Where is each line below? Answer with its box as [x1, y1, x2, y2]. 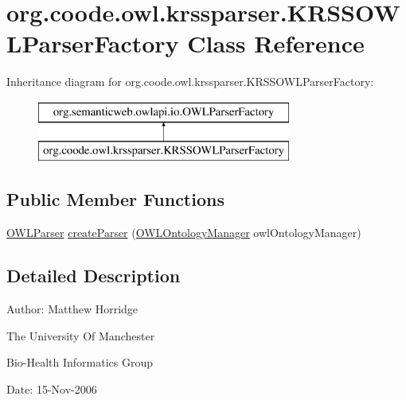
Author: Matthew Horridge [6, 301, 139, 317]
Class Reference [187, 27, 365, 60]
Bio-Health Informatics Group [6, 354, 154, 371]
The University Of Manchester [6, 327, 155, 344]
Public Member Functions [6, 187, 224, 212]
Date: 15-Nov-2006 [6, 380, 97, 397]
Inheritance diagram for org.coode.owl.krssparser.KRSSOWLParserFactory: [6, 73, 374, 90]
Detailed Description [6, 263, 181, 288]
